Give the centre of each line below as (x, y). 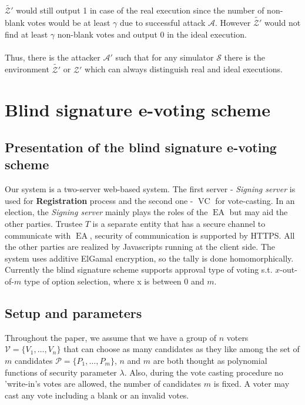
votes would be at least (69, 23)
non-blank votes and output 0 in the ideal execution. (152, 34)
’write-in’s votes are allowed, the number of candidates (103, 384)
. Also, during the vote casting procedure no (204, 372)
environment (27, 69)
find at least (26, 34)
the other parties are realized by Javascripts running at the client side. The (140, 247)
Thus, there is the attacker (53, 57)
